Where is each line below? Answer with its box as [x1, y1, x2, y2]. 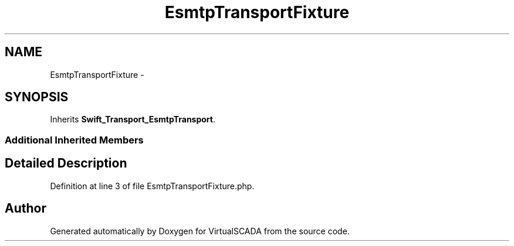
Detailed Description [5, 156, 127, 171]
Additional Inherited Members [5, 134, 144, 146]
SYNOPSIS [5, 90, 69, 105]
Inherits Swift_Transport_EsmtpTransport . [50, 114, 215, 125]
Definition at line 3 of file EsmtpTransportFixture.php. [50, 180, 255, 191]
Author [5, 201, 46, 216]
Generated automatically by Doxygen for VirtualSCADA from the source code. [50, 225, 350, 236]
